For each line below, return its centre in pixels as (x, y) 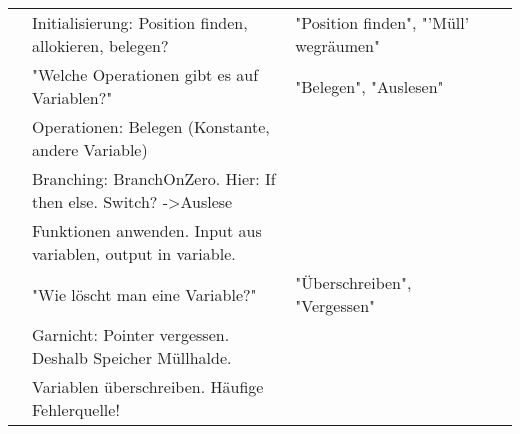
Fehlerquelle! (76, 409)
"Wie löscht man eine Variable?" (144, 294)
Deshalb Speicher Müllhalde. (132, 357)
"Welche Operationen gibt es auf (145, 74)
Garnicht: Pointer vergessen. (131, 334)
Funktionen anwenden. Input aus (147, 230)
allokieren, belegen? (100, 45)
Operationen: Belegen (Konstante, (151, 126)
